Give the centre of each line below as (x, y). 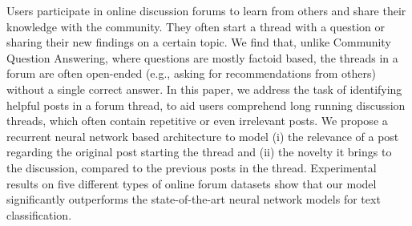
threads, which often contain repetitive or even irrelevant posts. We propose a (197, 121)
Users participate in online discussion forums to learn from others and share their (206, 10)
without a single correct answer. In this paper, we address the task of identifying (204, 89)
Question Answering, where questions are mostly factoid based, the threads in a (202, 57)
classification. (39, 214)
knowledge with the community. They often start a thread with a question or (196, 26)
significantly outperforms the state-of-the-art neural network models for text (194, 199)
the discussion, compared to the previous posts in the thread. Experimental (192, 167)
